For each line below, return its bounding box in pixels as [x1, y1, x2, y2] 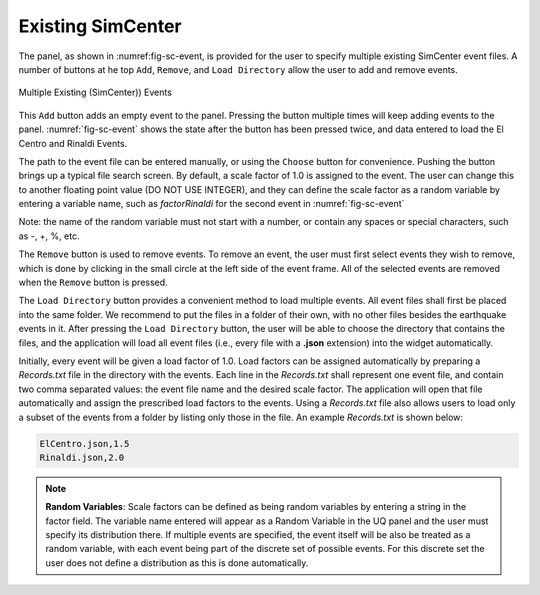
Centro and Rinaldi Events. [18, 137, 128, 149]
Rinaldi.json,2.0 [39, 451, 125, 463]
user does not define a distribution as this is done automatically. [45, 556, 309, 569]
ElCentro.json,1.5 [39, 438, 130, 449]
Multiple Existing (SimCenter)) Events [18, 86, 172, 99]
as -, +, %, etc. [18, 230, 80, 242]
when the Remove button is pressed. [18, 276, 169, 289]
